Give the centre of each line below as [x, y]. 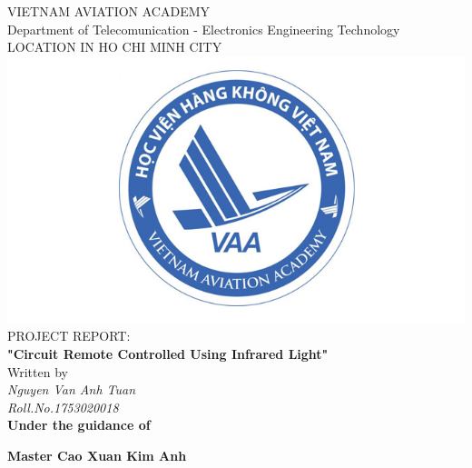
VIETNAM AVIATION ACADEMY [109, 11]
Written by [38, 371]
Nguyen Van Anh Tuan [72, 389]
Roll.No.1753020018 [63, 407]
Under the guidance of [79, 425]
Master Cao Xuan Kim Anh [97, 455]
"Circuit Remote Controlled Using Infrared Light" [168, 353]
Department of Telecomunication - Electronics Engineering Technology [204, 29]
